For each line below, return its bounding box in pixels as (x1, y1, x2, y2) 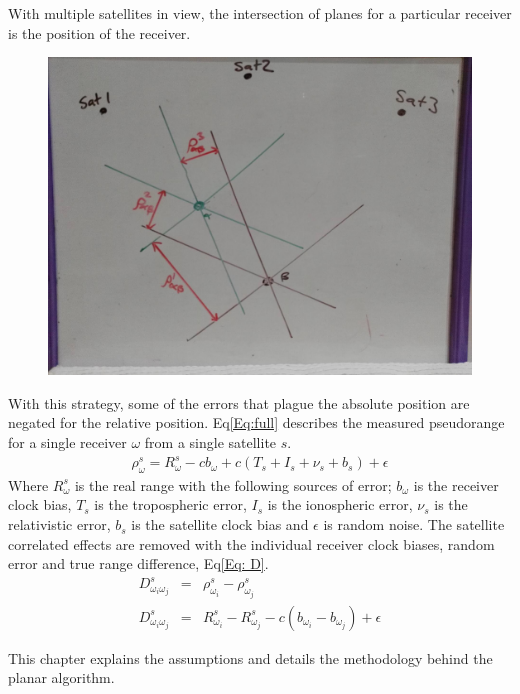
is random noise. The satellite (323, 514, 505, 535)
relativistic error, (8, 514, 111, 535)
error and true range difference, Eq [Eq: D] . (8, 553, 269, 574)
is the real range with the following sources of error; (74, 474, 392, 495)
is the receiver (413, 474, 499, 495)
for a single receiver (8, 431, 127, 452)
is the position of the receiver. (8, 22, 191, 43)
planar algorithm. (8, 667, 115, 688)
